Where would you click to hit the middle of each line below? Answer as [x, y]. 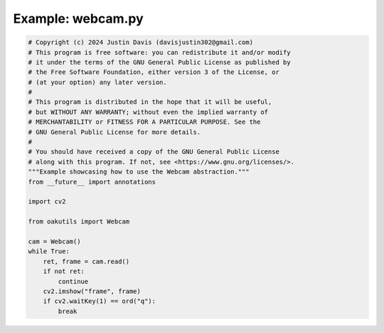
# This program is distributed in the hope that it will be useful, [150, 102]
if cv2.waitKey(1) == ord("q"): [100, 301]
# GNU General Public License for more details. [114, 132]
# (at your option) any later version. [97, 82]
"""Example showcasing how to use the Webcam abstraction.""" [139, 172]
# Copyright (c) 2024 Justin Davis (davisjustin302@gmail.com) [141, 42]
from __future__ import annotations [92, 182]
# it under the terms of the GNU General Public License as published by [159, 62]
